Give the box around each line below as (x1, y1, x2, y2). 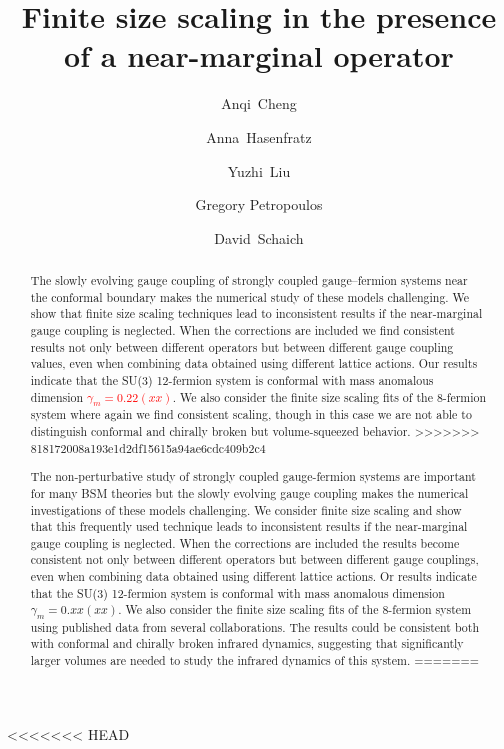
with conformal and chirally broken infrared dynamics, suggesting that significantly (30, 635, 464, 652)
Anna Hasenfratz (206, 126, 312, 147)
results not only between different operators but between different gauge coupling (30, 338, 454, 355)
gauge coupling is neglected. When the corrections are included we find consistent (30, 322, 455, 339)
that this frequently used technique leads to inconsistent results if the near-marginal (30, 518, 468, 535)
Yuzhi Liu (227, 160, 291, 181)
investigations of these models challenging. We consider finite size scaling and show (30, 501, 462, 518)
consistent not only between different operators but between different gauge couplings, (30, 551, 479, 568)
